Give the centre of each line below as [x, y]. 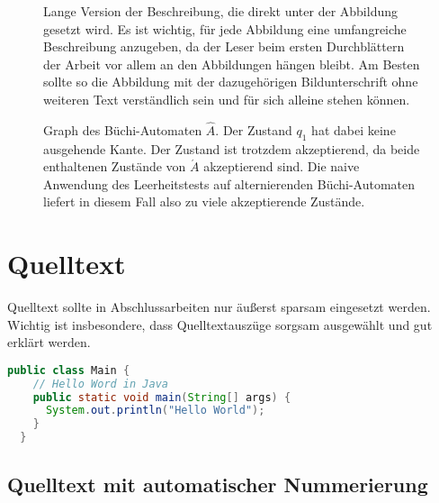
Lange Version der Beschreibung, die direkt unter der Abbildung [220, 11]
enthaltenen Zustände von [115, 166]
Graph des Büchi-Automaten [123, 129]
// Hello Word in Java [100, 384]
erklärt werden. [49, 342]
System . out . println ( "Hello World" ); [155, 411]
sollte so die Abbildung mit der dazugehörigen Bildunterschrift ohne [231, 82]
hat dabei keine [354, 129]
